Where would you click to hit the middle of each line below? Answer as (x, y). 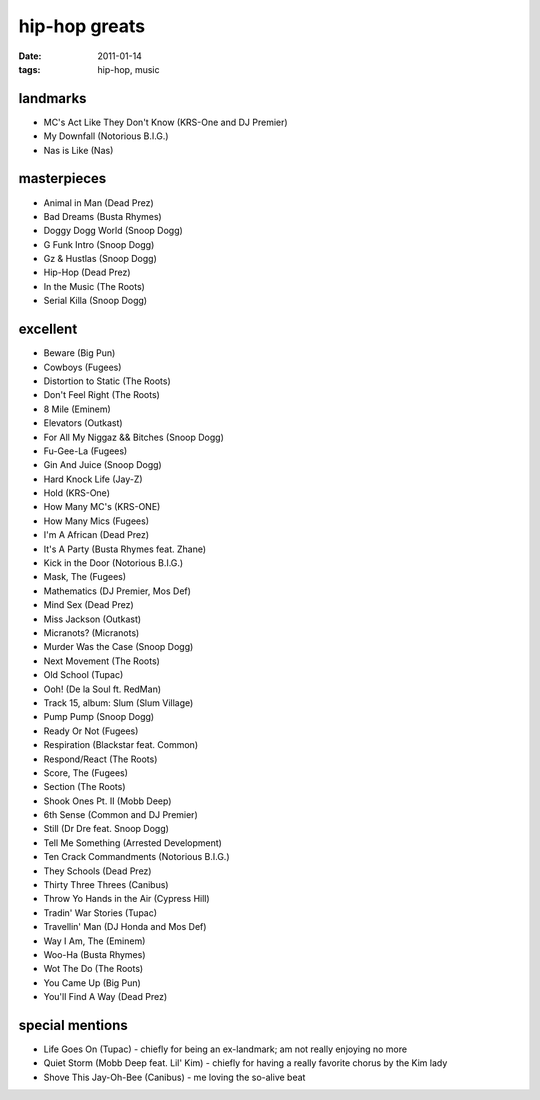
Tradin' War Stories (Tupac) (100, 912)
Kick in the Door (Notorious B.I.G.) (113, 563)
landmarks (52, 98)
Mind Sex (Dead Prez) (88, 605)
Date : (30, 56)
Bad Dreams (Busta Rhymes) (102, 216)
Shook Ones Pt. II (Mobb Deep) (107, 801)
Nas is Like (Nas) (78, 150)
